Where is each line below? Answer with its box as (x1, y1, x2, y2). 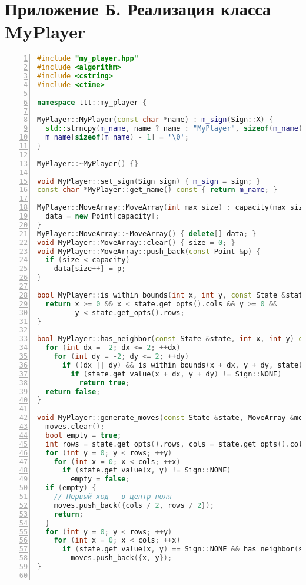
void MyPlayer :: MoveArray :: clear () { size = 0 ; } (37, 238, 235, 247)
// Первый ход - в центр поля (54, 493, 172, 501)
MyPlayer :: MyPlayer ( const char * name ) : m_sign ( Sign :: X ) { (37, 115, 274, 124)
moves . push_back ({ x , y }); (71, 554, 172, 563)
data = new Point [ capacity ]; (45, 212, 159, 221)
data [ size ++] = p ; (54, 265, 126, 273)
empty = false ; (71, 475, 130, 484)
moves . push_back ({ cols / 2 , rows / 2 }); (54, 501, 214, 510)
